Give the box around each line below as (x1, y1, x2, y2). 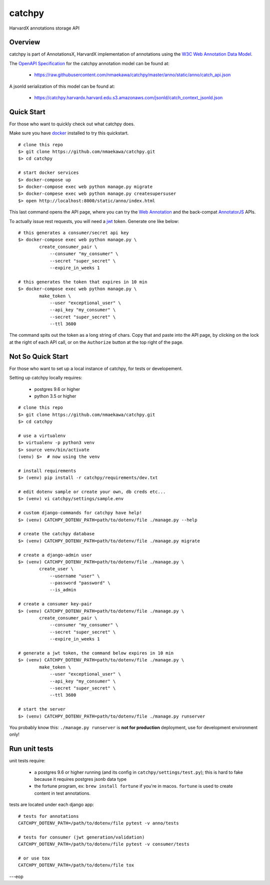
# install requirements (18, 468, 76, 474)
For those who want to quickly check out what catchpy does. (9, 121, 135, 127)
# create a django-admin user (18, 552, 92, 558)
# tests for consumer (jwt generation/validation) (18, 834, 145, 840)
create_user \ (39, 566, 74, 572)
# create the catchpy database (18, 531, 95, 537)
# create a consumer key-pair (18, 601, 92, 607)
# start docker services (18, 170, 79, 175)
